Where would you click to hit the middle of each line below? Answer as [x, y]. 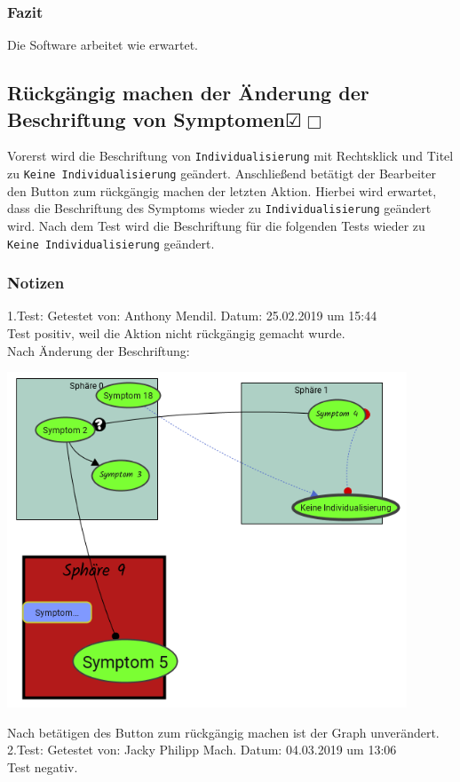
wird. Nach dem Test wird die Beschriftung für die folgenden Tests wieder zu [216, 225]
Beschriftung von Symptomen [147, 118]
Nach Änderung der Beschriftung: [99, 350]
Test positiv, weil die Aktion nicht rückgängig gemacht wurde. [176, 333]
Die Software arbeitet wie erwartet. [103, 45]
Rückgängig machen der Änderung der [188, 93]
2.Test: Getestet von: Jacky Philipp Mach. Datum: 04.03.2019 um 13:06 [202, 750]
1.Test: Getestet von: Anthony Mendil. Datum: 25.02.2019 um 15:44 [192, 316]
